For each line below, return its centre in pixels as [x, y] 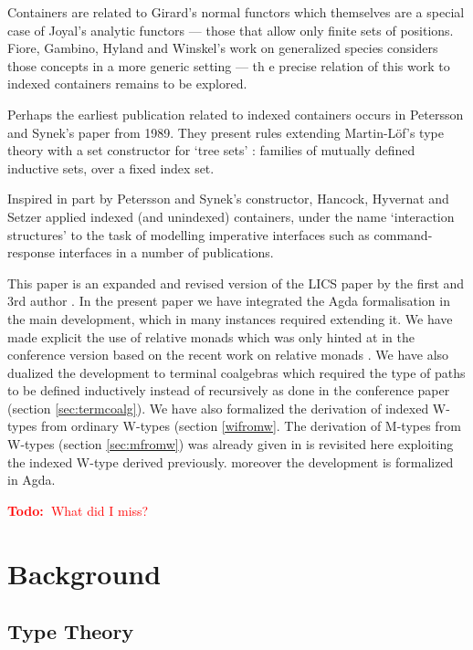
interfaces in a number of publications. [166, 252]
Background [84, 573]
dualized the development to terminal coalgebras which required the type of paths [236, 372]
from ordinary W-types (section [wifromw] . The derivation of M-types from [251, 426]
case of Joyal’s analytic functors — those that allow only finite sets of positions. [231, 30]
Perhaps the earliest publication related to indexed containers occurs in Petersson [236, 114]
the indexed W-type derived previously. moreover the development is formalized [231, 461]
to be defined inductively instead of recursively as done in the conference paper [229, 390]
